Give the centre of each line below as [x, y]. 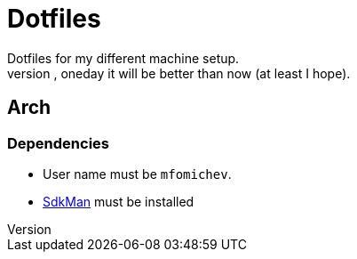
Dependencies [59, 143]
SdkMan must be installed [119, 201]
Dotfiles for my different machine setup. [123, 58]
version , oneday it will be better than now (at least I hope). [179, 73]
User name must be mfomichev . [137, 174]
